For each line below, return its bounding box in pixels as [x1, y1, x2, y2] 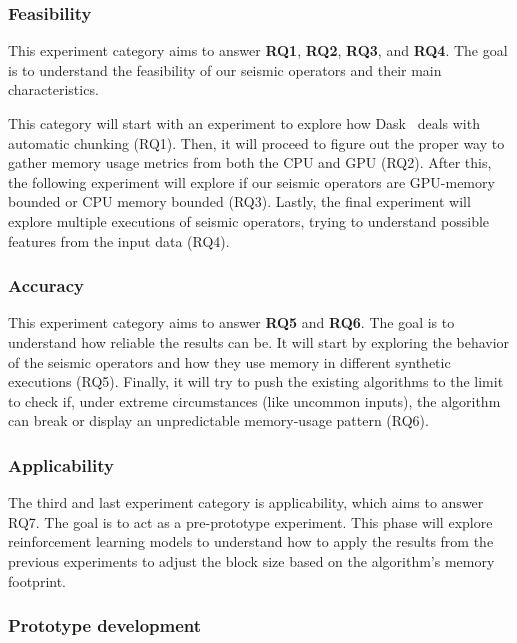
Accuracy [8, 273, 85, 298]
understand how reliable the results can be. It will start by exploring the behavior [8, 331, 510, 352]
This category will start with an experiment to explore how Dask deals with [8, 113, 480, 133]
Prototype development [8, 613, 202, 638]
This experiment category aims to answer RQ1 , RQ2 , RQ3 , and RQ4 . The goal [8, 40, 508, 61]
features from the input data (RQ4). [8, 230, 230, 251]
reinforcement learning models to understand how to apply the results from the [8, 531, 494, 552]
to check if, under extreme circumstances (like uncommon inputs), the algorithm [8, 390, 501, 411]
